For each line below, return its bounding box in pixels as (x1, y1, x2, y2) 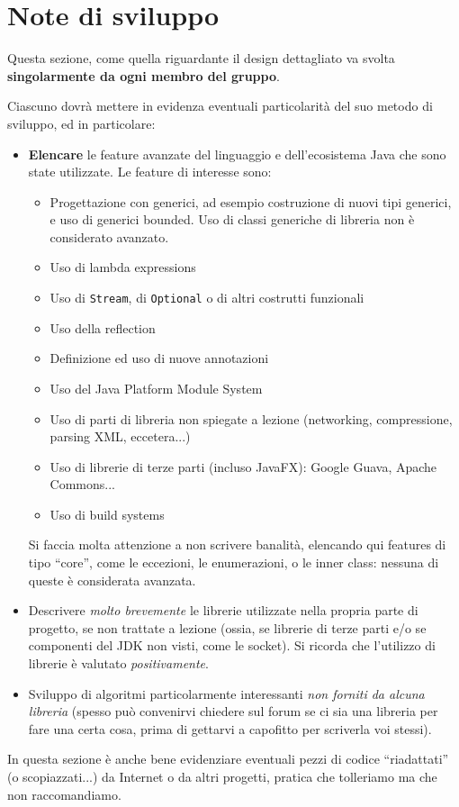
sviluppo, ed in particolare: (7, 113, 156, 132)
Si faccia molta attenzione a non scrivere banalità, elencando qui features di (28, 535, 446, 554)
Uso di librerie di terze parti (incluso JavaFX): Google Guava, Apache (49, 457, 437, 476)
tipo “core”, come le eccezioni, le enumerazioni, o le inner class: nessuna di (28, 553, 439, 572)
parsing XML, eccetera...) (49, 427, 191, 446)
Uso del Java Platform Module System (49, 378, 263, 397)
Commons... (49, 475, 116, 494)
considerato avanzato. (49, 227, 169, 246)
